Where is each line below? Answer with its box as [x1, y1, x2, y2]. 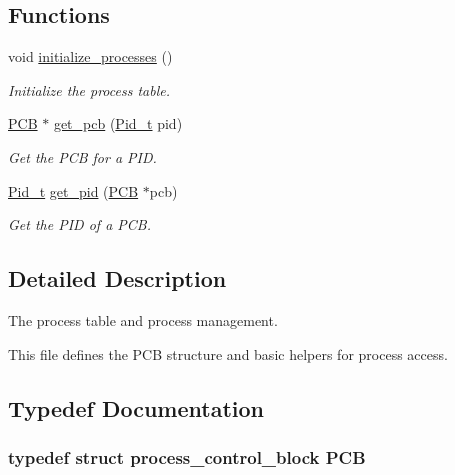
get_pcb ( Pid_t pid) [53, 113, 183, 134]
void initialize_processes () [8, 46, 173, 67]
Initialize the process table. [8, 79, 170, 100]
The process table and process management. [8, 309, 278, 330]
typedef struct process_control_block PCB [8, 444, 366, 469]
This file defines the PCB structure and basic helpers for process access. [8, 343, 448, 364]
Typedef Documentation [8, 392, 264, 423]
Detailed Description [8, 263, 227, 294]
